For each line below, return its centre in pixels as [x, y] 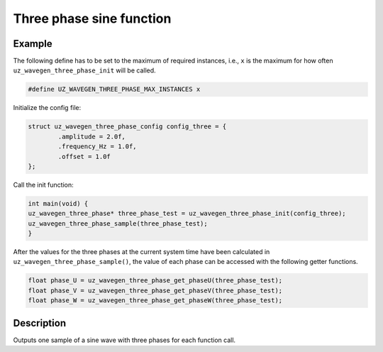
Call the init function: [43, 185]
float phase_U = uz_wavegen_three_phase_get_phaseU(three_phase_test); [155, 281]
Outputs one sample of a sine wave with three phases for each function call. [124, 340]
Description [40, 323]
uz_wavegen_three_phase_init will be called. [84, 70]
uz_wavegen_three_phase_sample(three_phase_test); [118, 223]
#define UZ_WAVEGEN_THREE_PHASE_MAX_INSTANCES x [114, 89]
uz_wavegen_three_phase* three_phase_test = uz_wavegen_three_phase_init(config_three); [187, 214]
